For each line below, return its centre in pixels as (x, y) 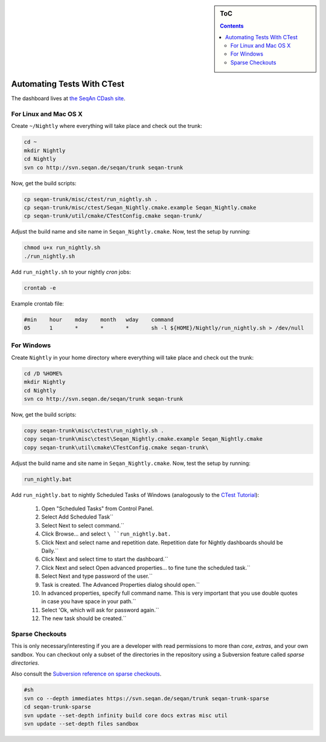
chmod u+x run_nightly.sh (62, 248)
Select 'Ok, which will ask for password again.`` (100, 610)
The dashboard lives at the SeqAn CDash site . (69, 98)
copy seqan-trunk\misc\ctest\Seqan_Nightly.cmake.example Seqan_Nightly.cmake (143, 439)
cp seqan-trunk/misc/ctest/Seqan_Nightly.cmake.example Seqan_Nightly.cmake (140, 207)
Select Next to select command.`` (83, 525)
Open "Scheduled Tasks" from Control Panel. (97, 509)
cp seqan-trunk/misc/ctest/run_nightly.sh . (91, 199)
